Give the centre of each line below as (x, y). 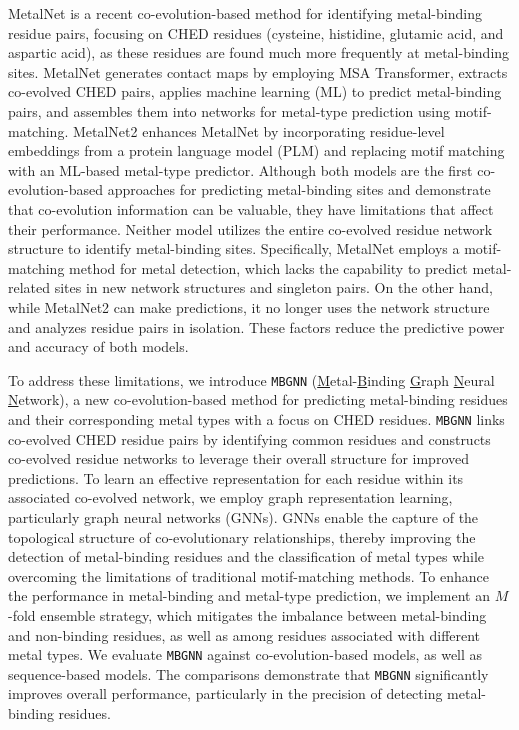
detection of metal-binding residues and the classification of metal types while (246, 556)
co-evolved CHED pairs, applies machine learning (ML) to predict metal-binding (255, 91)
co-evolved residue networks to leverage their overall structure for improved (238, 458)
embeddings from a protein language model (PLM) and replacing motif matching (256, 150)
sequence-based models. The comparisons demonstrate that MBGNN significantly (248, 673)
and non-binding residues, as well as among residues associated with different (244, 634)
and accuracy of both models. (98, 346)
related (29, 287)
